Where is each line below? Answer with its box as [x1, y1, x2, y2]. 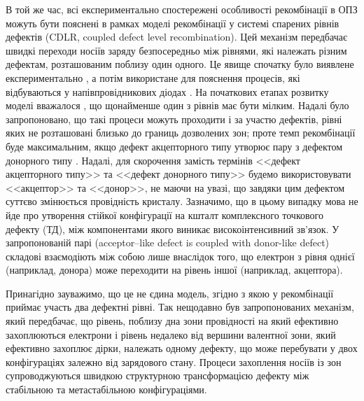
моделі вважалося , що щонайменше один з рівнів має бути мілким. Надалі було [6, 98, 349, 113]
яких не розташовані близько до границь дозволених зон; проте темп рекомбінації [6, 125, 356, 140]
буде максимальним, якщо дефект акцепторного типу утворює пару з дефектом [6, 139, 343, 153]
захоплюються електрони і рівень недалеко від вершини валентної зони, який [6, 327, 336, 342]
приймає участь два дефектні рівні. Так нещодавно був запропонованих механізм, [6, 300, 354, 314]
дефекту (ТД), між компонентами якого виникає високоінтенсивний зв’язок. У [6, 221, 339, 236]
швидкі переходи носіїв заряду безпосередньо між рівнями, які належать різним [6, 43, 347, 57]
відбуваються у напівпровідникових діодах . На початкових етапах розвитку [6, 84, 329, 99]
